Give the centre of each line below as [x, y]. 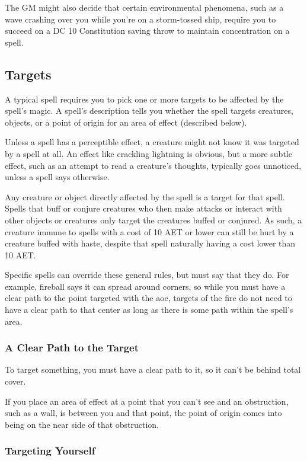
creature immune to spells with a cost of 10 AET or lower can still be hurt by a [149, 231]
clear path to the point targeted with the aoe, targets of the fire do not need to [148, 298]
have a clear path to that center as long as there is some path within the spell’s [149, 310]
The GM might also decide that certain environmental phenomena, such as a [144, 7]
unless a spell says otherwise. [57, 177]
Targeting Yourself [50, 451]
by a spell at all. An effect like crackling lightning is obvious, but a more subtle [148, 153]
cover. [15, 381]
